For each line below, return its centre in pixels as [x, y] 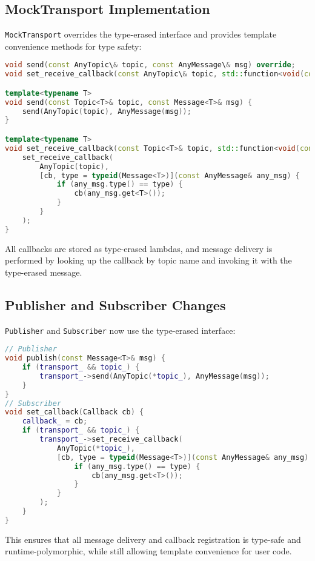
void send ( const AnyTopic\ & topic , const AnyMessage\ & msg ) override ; [150, 65]
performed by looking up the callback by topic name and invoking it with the [148, 260]
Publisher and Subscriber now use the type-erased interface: [120, 330]
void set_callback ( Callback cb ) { [75, 412]
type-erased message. [44, 272]
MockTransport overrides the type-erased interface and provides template [141, 34]
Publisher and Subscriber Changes [115, 304]
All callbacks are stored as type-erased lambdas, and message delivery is [139, 248]
